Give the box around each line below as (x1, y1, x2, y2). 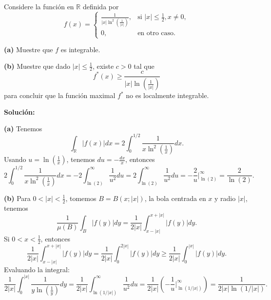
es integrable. (60, 44, 100, 54)
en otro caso (137, 29, 174, 37)
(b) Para (4, 193, 31, 203)
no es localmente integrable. (126, 90, 209, 100)
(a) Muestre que (4, 44, 53, 54)
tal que (134, 60, 155, 71)
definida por (82, 1, 119, 11)
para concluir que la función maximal (4, 90, 116, 100)
